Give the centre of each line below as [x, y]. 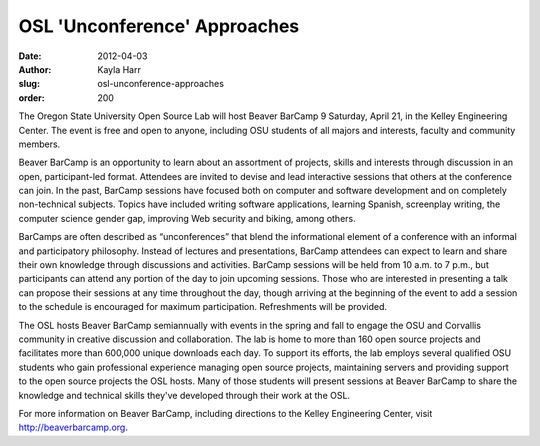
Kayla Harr [119, 69]
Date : [30, 56]
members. [39, 144]
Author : [35, 69]
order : [31, 97]
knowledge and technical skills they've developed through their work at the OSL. [184, 395]
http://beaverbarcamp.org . [73, 427]
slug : [29, 84]
